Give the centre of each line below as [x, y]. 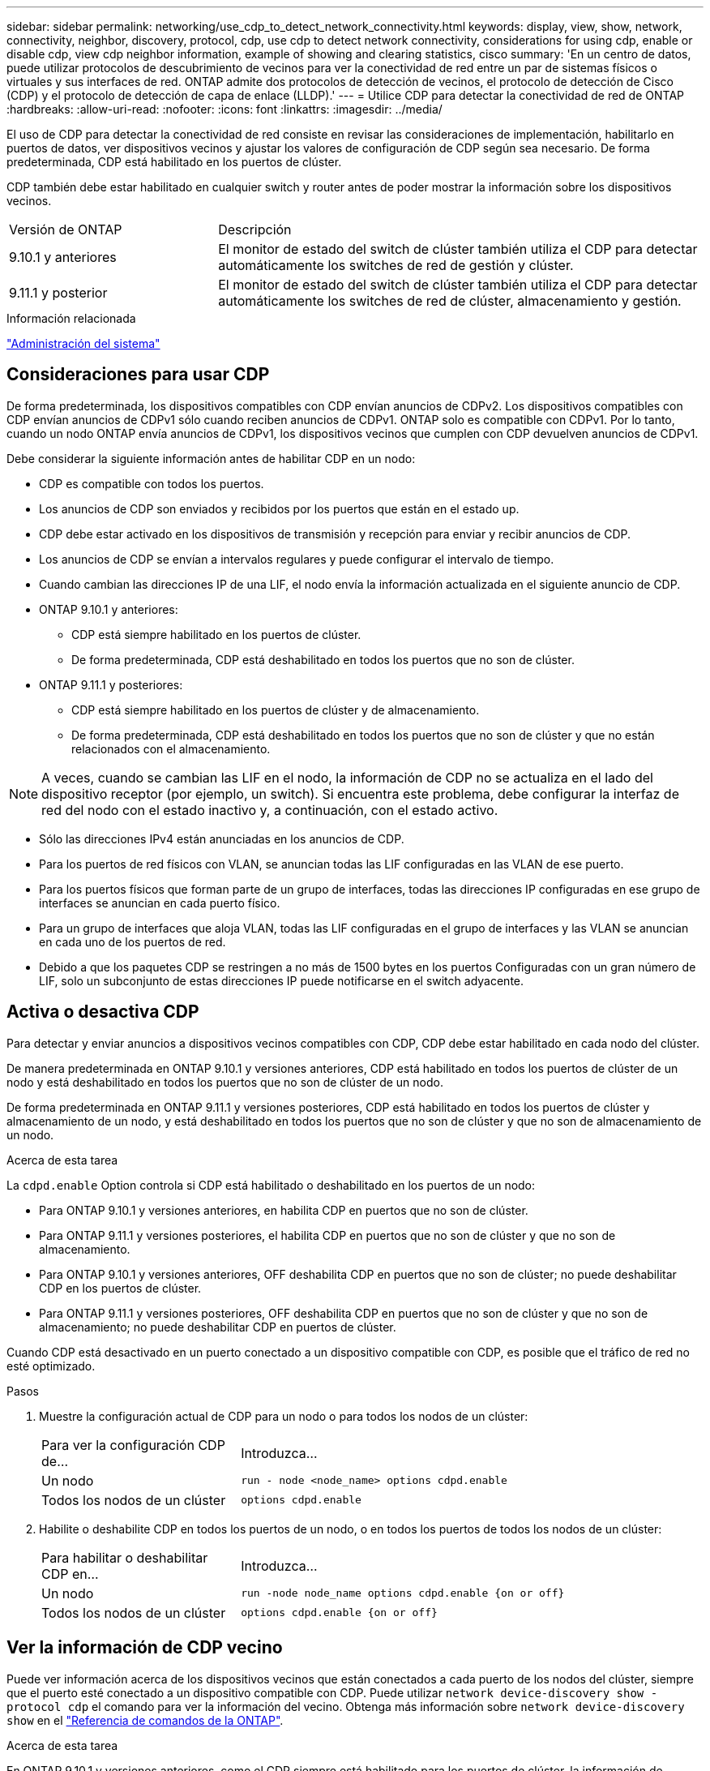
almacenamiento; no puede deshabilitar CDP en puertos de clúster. [218, 1327]
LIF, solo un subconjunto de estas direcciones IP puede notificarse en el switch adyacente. [282, 980]
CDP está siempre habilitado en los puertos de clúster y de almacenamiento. [276, 710]
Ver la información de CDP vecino [145, 1648]
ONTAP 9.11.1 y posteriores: [111, 684]
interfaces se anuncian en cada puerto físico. [160, 903]
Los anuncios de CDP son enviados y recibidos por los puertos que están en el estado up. [279, 508]
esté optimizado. [51, 1366]
